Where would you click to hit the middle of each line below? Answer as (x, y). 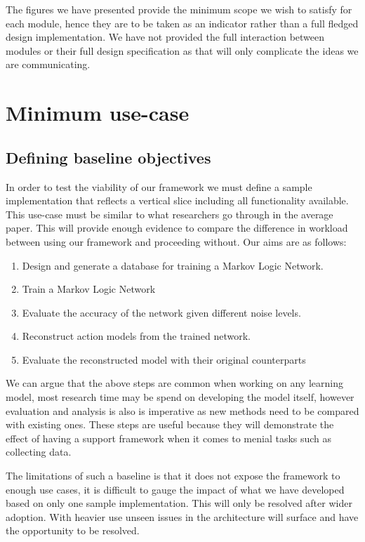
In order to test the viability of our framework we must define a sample (159, 186)
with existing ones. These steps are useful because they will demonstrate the (170, 424)
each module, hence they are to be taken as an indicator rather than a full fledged (182, 23)
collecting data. (39, 452)
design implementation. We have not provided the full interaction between (165, 37)
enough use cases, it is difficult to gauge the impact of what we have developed (175, 489)
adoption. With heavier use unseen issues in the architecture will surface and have (182, 516)
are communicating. (48, 64)
